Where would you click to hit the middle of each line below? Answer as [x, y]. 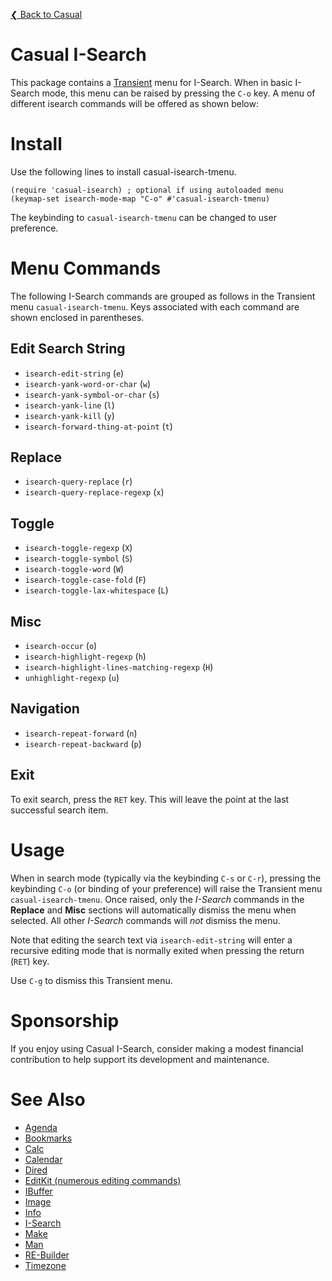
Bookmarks [48, 1138]
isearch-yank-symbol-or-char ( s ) [92, 394]
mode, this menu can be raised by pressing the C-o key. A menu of [178, 93]
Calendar [43, 1159]
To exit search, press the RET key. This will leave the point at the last [150, 799]
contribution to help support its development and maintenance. [140, 1059]
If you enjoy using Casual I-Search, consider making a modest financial [157, 1048]
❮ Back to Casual [46, 14]
